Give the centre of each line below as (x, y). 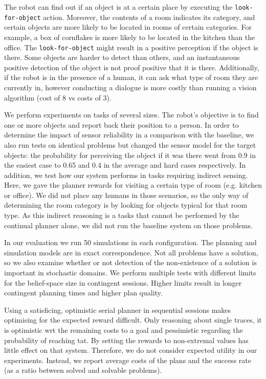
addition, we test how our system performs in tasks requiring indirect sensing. (126, 175)
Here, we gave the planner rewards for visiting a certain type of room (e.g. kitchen (133, 185)
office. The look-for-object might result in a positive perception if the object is (131, 47)
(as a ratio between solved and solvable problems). (83, 370)
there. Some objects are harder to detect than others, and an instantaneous (122, 57)
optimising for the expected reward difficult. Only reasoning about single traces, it (133, 320)
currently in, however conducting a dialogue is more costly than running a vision (130, 87)
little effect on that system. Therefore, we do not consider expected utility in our (131, 350)
